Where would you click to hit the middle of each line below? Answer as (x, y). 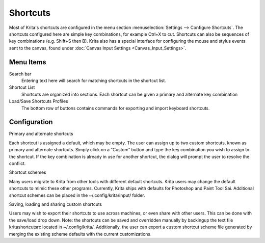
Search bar (20, 74)
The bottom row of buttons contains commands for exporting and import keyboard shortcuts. (116, 108)
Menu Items (28, 62)
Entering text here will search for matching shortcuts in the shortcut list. (94, 81)
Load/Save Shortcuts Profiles (39, 101)
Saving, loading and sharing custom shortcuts (55, 204)
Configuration (31, 122)
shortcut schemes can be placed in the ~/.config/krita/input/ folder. (77, 195)
